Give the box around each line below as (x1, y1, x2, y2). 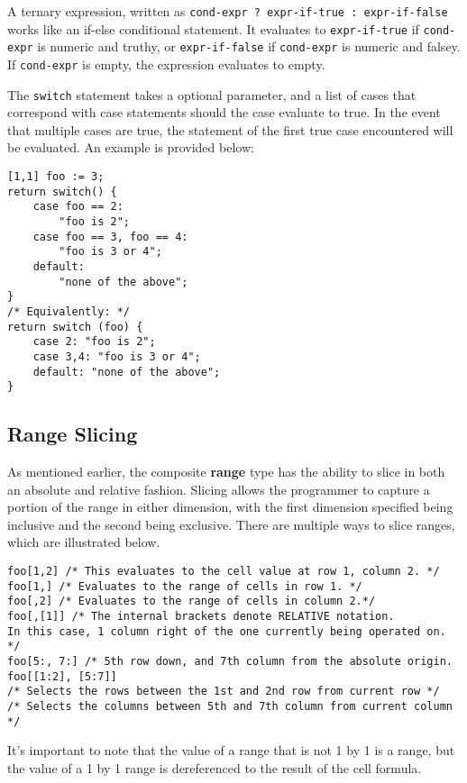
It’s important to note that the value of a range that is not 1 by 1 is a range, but (7, 741, 455, 760)
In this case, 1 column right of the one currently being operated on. (7, 624, 446, 638)
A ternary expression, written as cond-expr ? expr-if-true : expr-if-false (7, 2, 448, 20)
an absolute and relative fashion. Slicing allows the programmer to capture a (7, 479, 430, 498)
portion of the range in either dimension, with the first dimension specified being (7, 497, 453, 516)
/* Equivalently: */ (7, 305, 131, 318)
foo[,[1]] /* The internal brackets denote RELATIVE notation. (7, 610, 395, 624)
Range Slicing (7, 420, 138, 448)
